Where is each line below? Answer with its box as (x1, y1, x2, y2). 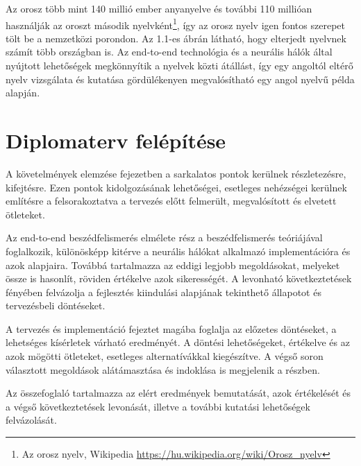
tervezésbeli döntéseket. (6, 298, 106, 313)
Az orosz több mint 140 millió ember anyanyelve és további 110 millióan (6, 1, 312, 15)
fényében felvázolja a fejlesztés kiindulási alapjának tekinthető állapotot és (6, 284, 321, 299)
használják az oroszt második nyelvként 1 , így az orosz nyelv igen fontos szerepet (6, 15, 345, 32)
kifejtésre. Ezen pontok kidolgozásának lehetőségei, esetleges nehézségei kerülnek (6, 180, 347, 194)
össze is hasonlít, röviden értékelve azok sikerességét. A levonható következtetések (6, 271, 352, 286)
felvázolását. (6, 413, 57, 427)
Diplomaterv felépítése (6, 126, 226, 154)
